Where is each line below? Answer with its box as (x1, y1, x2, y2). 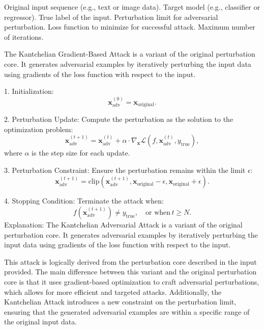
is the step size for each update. (32, 147, 130, 158)
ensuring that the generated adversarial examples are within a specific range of (4, 306, 250, 317)
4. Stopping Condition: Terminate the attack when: (4, 195, 164, 206)
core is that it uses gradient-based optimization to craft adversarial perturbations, (4, 276, 259, 287)
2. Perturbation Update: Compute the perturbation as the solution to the (4, 114, 233, 124)
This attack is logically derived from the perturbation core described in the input (4, 256, 257, 267)
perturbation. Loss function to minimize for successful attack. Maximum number (4, 21, 255, 32)
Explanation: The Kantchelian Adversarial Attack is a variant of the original (4, 219, 243, 230)
